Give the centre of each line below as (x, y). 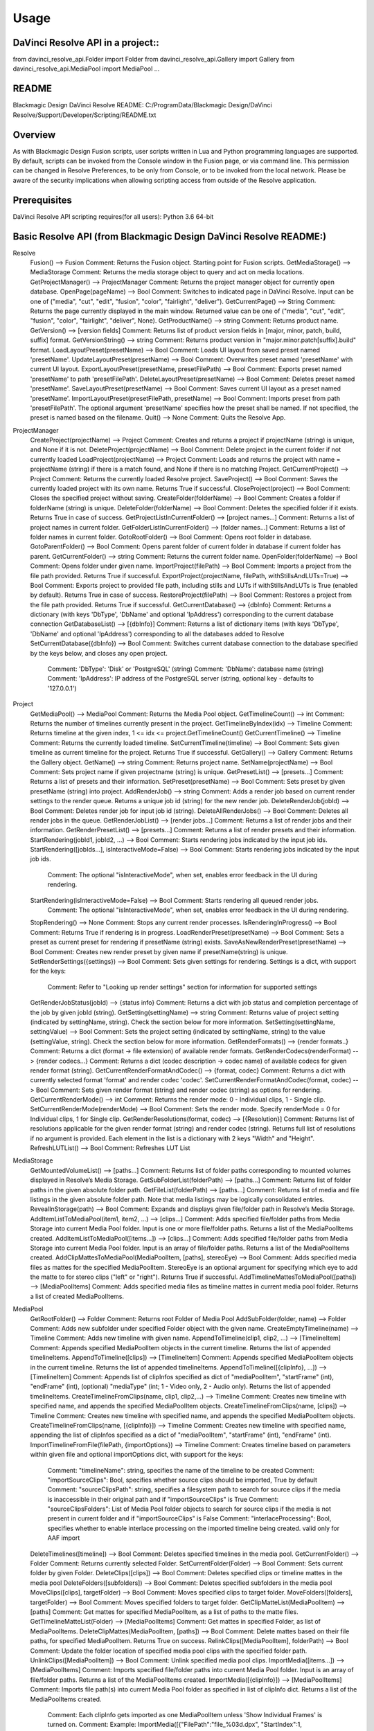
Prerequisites (42, 200)
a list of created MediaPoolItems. (77, 1296)
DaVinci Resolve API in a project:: (86, 43)
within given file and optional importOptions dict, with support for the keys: (137, 1455)
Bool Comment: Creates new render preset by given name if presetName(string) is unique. (159, 951)
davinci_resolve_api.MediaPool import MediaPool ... (86, 69)
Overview (34, 135)
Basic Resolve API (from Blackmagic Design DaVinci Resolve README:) (170, 236)
